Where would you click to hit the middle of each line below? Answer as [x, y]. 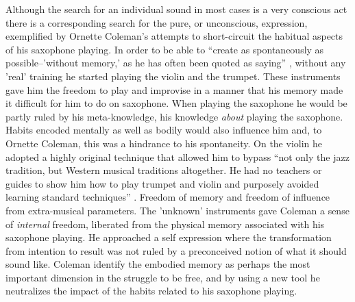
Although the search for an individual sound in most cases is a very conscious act [176, 9]
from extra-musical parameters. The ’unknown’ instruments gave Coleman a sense [177, 210]
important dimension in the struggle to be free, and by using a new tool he [163, 277]
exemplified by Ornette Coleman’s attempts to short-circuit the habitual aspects [174, 36]
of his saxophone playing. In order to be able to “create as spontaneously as [165, 49]
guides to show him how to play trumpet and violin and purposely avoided [162, 183]
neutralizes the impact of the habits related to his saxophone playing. [151, 291]
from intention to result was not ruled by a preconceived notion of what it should [176, 250]
